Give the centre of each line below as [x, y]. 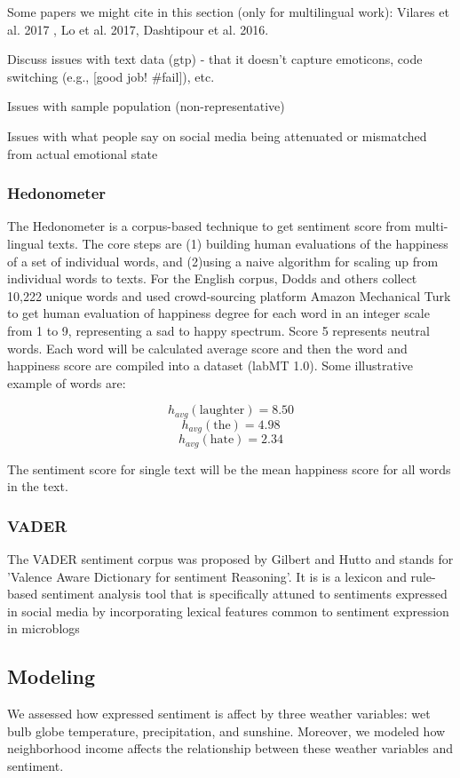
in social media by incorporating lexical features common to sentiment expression [228, 611]
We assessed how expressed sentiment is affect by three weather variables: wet [219, 714]
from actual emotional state [83, 153]
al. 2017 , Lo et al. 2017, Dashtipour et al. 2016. [138, 29]
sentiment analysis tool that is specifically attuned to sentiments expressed [244, 594]
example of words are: [67, 382]
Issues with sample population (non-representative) [146, 106]
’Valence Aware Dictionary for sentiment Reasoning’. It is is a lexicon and [207, 576]
